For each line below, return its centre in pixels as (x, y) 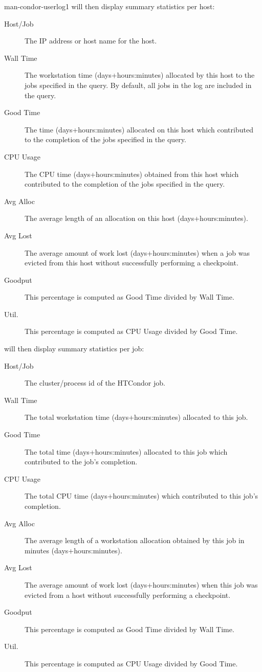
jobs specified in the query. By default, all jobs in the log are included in (138, 85)
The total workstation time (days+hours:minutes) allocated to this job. (136, 417)
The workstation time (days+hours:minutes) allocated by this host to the (140, 75)
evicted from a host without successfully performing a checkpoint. (128, 595)
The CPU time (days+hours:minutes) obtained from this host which (132, 174)
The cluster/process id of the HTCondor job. (95, 383)
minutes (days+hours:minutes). (73, 550)
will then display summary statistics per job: (74, 349)
